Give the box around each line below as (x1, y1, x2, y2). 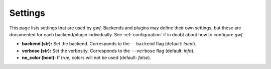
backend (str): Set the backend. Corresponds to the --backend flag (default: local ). (22, 41, 197, 47)
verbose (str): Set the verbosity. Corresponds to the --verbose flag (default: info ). (22, 48, 195, 54)
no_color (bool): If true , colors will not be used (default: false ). (22, 55, 152, 61)
